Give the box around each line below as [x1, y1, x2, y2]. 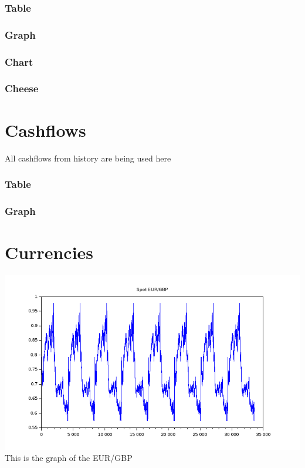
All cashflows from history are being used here [5, 151, 171, 164]
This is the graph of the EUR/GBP [5, 452, 133, 464]
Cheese [5, 81, 39, 96]
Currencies [5, 240, 94, 264]
